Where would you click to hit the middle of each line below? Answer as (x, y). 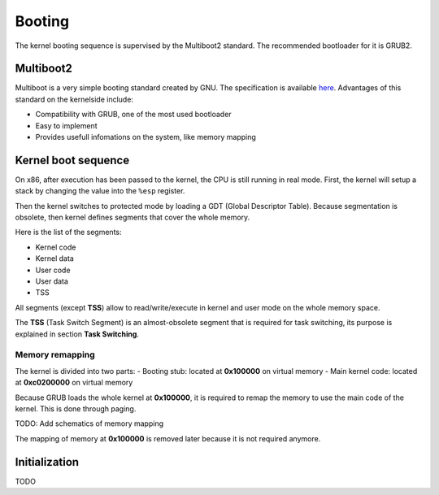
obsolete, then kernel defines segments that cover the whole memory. (133, 217)
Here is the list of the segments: (68, 232)
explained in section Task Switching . (77, 334)
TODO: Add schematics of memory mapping (89, 423)
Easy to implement (66, 125)
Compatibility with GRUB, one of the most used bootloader (133, 115)
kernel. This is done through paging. (76, 408)
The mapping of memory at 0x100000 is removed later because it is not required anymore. (168, 438)
